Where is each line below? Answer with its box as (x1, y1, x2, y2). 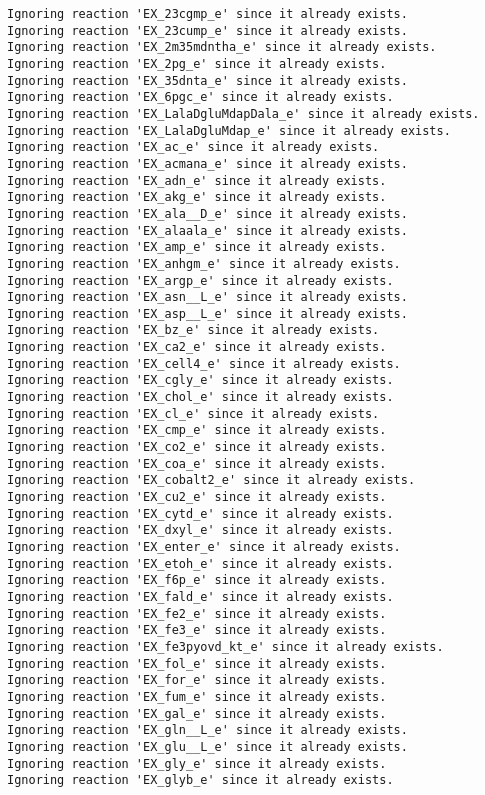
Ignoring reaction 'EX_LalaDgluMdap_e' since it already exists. (7, 123, 451, 138)
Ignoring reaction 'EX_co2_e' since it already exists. (7, 440, 387, 455)
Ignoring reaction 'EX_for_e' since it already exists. (7, 673, 387, 688)
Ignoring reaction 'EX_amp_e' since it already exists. (7, 240, 387, 255)
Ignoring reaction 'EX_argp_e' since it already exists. (7, 273, 394, 288)
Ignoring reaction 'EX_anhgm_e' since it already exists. (7, 256, 401, 271)
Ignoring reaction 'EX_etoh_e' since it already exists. (7, 556, 394, 571)
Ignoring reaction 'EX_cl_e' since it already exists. (7, 406, 380, 421)
